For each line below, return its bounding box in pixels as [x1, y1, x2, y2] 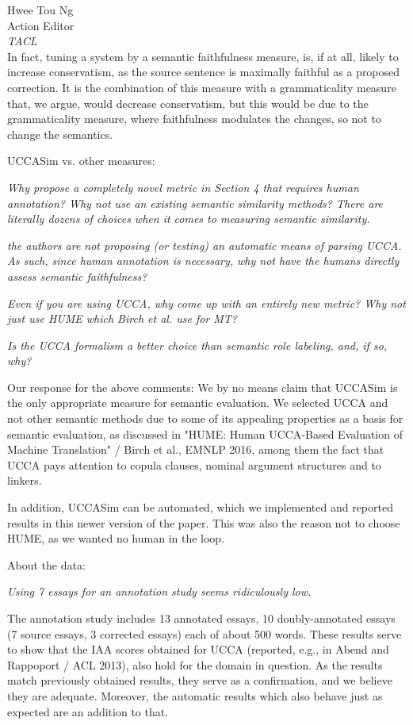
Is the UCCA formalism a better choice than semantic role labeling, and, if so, [7, 336, 388, 353]
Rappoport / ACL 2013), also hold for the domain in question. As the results [7, 656, 383, 673]
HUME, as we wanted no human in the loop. [7, 530, 225, 547]
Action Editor [7, 17, 75, 33]
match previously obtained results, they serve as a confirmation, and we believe [7, 672, 392, 689]
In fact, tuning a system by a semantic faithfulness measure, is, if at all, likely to [7, 48, 399, 64]
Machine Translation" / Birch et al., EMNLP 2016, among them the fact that [7, 441, 384, 458]
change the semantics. [7, 125, 113, 142]
